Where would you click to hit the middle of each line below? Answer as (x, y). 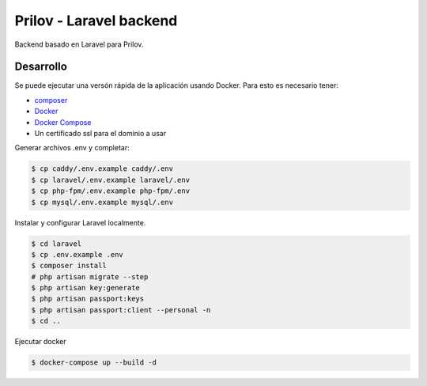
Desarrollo (41, 67)
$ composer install (69, 266)
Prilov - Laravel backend (96, 21)
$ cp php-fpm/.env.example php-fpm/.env (110, 191)
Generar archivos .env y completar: (72, 148)
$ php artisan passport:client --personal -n (121, 310)
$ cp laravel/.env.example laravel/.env (110, 180)
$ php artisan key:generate (85, 288)
